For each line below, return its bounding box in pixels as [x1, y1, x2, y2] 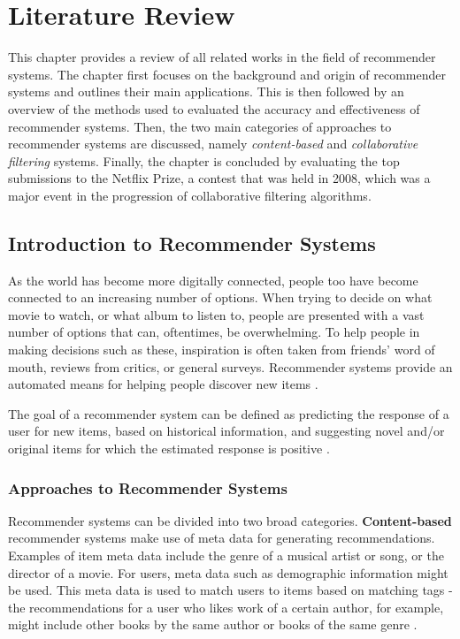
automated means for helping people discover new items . [8, 375, 318, 393]
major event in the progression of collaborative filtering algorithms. [8, 186, 372, 204]
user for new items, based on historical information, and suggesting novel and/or [8, 422, 445, 440]
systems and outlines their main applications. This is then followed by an [8, 82, 404, 101]
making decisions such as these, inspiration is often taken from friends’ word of [8, 340, 435, 359]
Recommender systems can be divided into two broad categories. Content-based [8, 511, 452, 529]
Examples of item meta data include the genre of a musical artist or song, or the [8, 546, 444, 565]
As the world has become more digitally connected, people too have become [8, 270, 418, 289]
